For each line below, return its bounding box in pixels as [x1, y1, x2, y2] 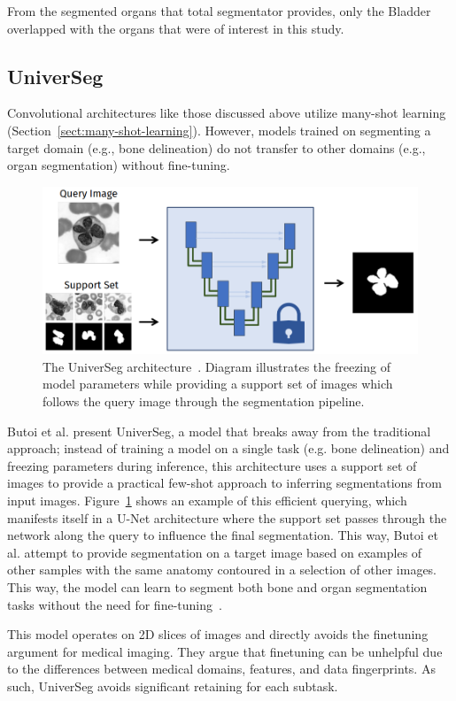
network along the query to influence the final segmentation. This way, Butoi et [7, 526, 438, 544]
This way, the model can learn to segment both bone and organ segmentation [7, 578, 428, 597]
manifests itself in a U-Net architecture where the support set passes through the [7, 508, 447, 527]
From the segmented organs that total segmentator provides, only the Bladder [7, 2, 431, 19]
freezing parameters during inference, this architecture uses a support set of [7, 456, 417, 474]
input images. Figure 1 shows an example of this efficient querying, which [7, 491, 407, 510]
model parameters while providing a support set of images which [43, 374, 393, 393]
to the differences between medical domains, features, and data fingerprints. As [7, 659, 436, 678]
